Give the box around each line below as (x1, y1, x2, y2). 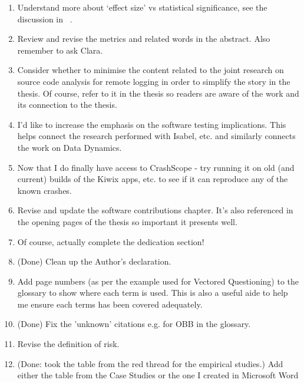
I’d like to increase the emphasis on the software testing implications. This (17, 118, 286, 130)
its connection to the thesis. (17, 98, 117, 111)
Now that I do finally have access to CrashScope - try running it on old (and (17, 161, 295, 173)
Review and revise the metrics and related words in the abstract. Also (17, 32, 270, 45)
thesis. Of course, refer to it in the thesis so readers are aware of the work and (17, 87, 299, 99)
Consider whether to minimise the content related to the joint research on (17, 64, 284, 76)
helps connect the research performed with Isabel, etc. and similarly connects (17, 130, 296, 142)
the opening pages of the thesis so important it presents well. (17, 215, 237, 227)
